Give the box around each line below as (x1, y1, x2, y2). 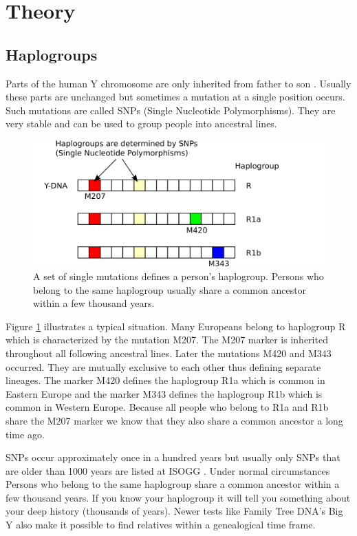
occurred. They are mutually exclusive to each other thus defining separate (6, 359, 321, 374)
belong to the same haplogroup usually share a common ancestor (33, 282, 307, 297)
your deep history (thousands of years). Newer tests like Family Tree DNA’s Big (6, 504, 343, 518)
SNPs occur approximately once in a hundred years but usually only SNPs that (6, 450, 340, 464)
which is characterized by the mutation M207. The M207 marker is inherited (6, 332, 328, 347)
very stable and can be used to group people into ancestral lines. (6, 116, 277, 131)
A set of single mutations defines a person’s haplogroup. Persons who (33, 268, 324, 283)
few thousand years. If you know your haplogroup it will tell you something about (6, 490, 351, 504)
